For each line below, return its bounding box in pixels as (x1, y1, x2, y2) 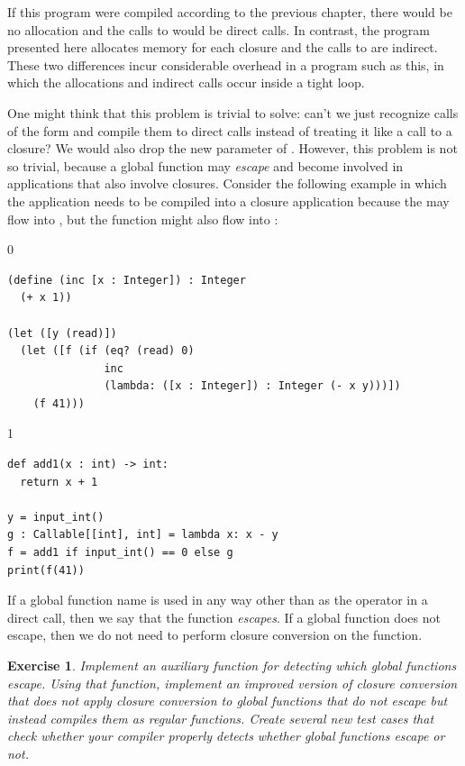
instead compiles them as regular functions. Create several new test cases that (7, 708, 434, 727)
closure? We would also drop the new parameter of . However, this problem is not (7, 139, 458, 158)
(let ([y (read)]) (7, 326, 117, 340)
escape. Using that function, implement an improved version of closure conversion (7, 673, 458, 692)
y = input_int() (7, 510, 105, 524)
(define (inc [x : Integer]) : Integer (7, 273, 246, 287)
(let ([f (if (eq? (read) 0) (20, 344, 195, 358)
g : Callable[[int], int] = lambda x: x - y (7, 528, 278, 542)
